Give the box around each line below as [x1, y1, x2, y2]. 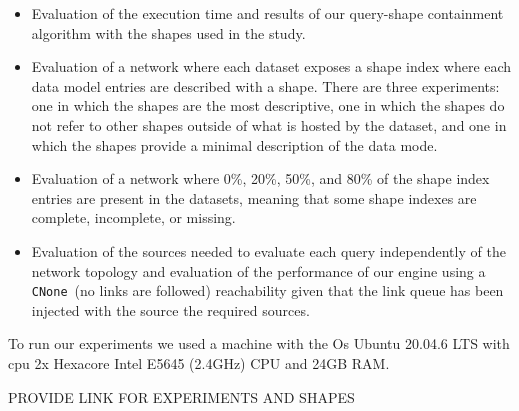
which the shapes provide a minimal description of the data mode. [31, 134, 438, 155]
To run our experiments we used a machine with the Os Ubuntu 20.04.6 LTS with [8, 333, 510, 354]
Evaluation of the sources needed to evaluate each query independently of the [31, 240, 506, 261]
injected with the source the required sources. [31, 299, 310, 320]
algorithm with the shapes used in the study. [31, 22, 306, 43]
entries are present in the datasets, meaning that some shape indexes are [31, 187, 477, 208]
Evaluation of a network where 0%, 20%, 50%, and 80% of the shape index [31, 168, 490, 189]
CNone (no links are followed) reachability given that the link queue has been [31, 280, 504, 301]
